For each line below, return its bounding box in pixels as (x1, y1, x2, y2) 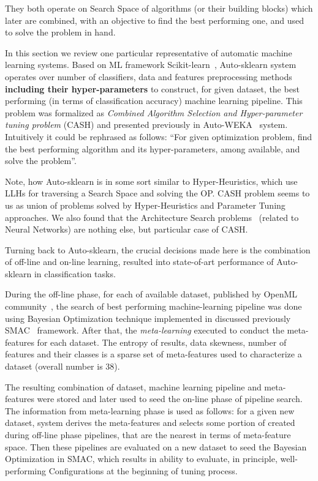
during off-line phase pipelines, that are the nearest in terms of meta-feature (5, 428, 291, 441)
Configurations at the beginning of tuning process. (48, 464, 238, 477)
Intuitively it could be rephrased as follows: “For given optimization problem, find (5, 130, 312, 143)
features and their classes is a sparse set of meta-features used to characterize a (5, 348, 302, 360)
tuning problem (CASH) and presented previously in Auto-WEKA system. (5, 118, 288, 131)
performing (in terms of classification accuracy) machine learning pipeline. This (5, 94, 303, 107)
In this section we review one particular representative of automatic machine (5, 46, 292, 59)
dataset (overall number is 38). (5, 360, 120, 373)
